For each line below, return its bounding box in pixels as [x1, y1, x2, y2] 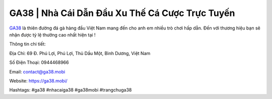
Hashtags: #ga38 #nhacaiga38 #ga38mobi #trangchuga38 [9, 87, 132, 93]
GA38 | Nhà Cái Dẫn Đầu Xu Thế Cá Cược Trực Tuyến [9, 7, 235, 18]
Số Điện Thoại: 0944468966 [9, 59, 69, 65]
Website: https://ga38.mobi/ [9, 77, 67, 83]
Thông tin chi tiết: [9, 41, 46, 47]
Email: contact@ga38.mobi [9, 68, 65, 74]
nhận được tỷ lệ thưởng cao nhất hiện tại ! [9, 31, 96, 37]
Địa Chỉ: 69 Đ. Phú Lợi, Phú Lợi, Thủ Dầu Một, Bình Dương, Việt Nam [9, 50, 151, 56]
